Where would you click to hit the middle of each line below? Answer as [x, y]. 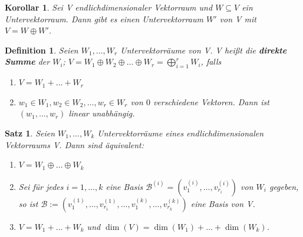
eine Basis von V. [223, 203]
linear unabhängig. [102, 113]
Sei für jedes [41, 186]
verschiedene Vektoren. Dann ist [211, 101]
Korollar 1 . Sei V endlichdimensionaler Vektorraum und [109, 7]
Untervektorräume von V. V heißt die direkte [204, 50]
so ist [28, 203]
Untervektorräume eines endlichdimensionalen [181, 133]
